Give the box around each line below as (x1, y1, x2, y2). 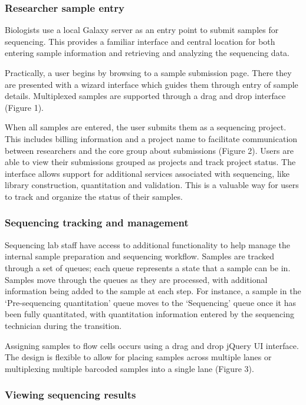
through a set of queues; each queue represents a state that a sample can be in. (5, 261, 291, 274)
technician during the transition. (5, 319, 122, 331)
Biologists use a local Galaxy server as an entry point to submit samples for (5, 24, 279, 36)
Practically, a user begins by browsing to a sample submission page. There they (5, 67, 292, 78)
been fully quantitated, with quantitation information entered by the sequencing (5, 308, 295, 320)
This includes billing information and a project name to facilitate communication (5, 132, 298, 144)
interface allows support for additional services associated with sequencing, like (5, 167, 289, 179)
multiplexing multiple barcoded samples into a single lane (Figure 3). (5, 362, 254, 374)
